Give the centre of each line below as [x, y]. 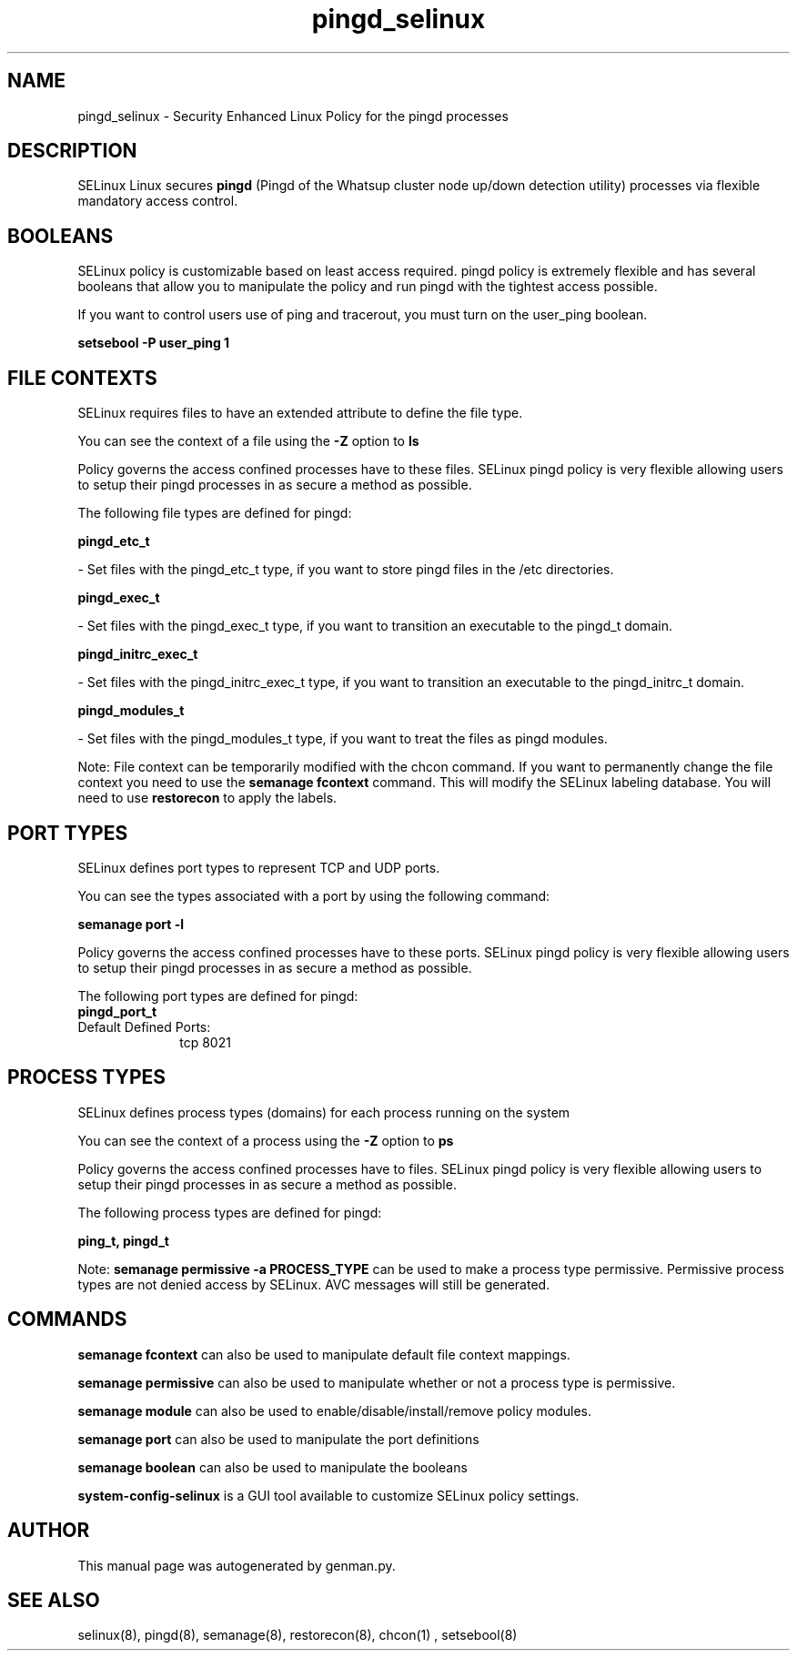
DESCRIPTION [72, 151]
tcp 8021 [205, 1042]
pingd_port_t [117, 1011]
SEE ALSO [54, 1600]
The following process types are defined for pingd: [230, 1212]
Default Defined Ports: [144, 1026]
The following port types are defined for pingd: [218, 996]
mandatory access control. [158, 201]
